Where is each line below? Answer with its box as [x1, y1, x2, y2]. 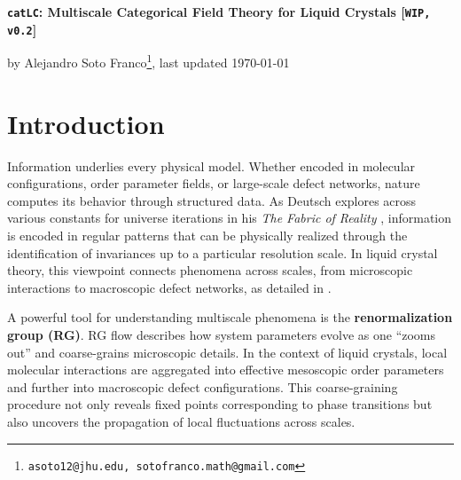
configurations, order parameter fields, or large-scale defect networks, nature [7, 174, 420, 193]
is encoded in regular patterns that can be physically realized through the [7, 226, 408, 245]
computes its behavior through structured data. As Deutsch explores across [7, 191, 417, 209]
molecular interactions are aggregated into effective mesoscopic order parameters [7, 360, 444, 379]
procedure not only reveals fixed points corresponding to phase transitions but [7, 395, 433, 413]
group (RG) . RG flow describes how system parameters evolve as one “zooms [7, 326, 436, 344]
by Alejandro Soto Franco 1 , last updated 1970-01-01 [7, 51, 290, 71]
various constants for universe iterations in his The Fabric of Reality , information [7, 209, 452, 227]
